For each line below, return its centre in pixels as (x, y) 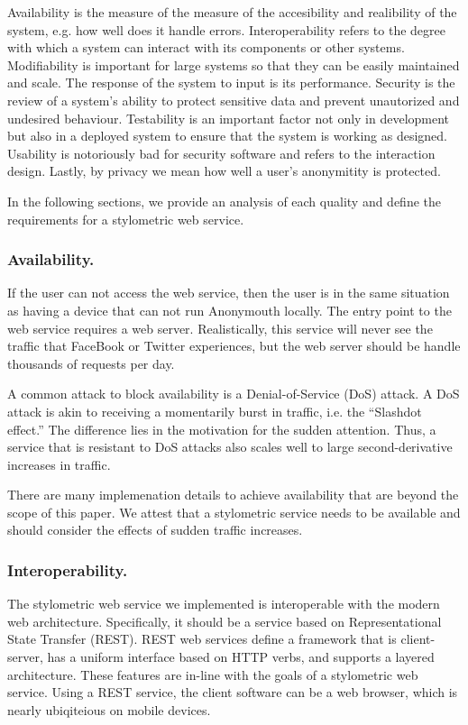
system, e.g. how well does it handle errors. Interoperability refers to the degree (226, 29)
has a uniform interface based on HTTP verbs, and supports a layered (241, 657)
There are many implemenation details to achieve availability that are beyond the (233, 495)
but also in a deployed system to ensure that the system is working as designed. (227, 136)
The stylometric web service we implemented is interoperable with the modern (224, 604)
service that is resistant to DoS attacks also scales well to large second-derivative (230, 447)
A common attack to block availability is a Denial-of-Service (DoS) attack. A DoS (234, 394)
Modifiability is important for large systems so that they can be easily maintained (234, 64)
